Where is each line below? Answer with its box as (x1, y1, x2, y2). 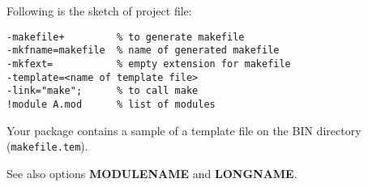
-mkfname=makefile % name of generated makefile (6, 45, 280, 57)
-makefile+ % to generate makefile (6, 31, 245, 43)
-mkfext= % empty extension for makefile (6, 57, 291, 70)
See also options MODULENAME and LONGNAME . (6, 164, 297, 181)
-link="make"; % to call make (6, 85, 199, 97)
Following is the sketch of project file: (6, 2, 192, 19)
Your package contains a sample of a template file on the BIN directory (6, 121, 362, 138)
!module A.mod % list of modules (6, 98, 216, 110)
